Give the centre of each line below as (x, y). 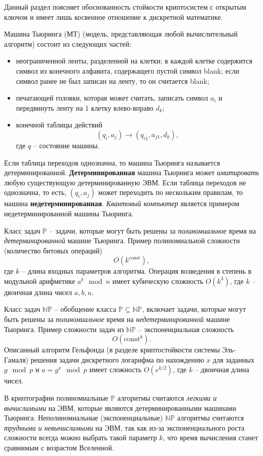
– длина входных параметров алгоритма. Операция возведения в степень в (137, 271)
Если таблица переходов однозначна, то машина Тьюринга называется (112, 162)
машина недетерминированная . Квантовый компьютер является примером (122, 203)
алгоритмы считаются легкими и (167, 398)
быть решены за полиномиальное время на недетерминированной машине (117, 319)
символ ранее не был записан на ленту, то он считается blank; (112, 80)
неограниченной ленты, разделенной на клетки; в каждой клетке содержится (134, 61)
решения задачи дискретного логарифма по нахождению (117, 359)
